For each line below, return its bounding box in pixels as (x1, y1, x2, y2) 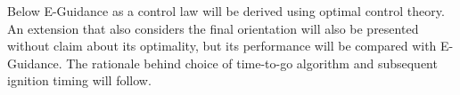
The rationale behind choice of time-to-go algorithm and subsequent (66, 53, 438, 72)
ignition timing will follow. (7, 71, 152, 90)
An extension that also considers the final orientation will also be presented (7, 19, 419, 37)
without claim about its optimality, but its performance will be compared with (7, 36, 437, 55)
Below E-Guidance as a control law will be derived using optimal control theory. (7, 2, 445, 20)
